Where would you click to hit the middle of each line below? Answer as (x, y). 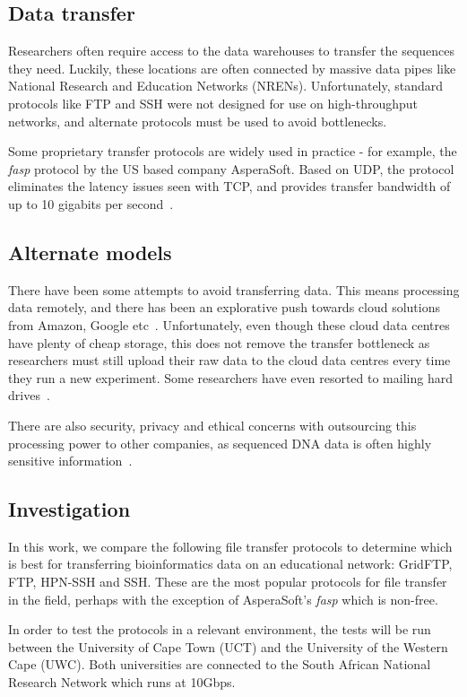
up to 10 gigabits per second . (91, 203)
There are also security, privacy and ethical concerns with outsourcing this (212, 425)
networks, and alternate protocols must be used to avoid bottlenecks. (198, 121)
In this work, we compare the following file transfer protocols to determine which (230, 546)
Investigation (69, 509)
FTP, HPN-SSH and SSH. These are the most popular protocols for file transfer (228, 582)
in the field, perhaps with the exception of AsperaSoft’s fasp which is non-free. (223, 599)
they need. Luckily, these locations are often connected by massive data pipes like (232, 68)
